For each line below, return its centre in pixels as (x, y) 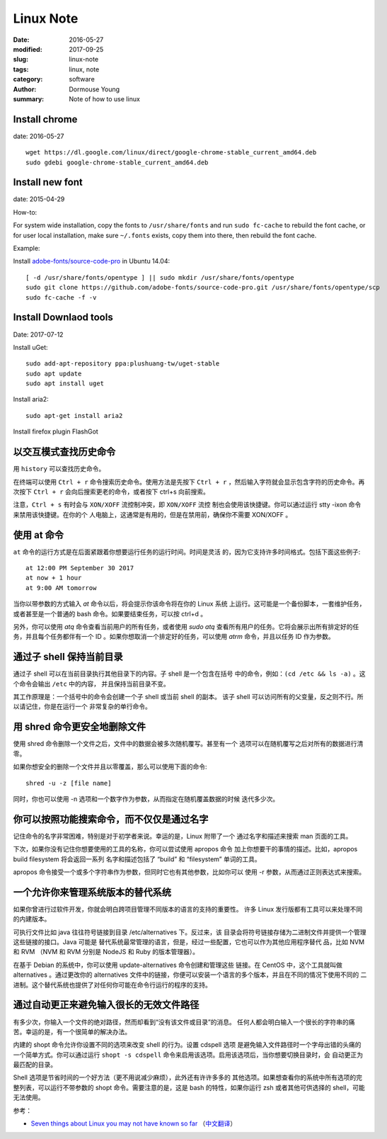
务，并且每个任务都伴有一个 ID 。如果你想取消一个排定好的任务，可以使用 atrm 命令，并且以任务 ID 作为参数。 (174, 637)
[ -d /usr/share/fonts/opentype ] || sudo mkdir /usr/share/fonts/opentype (160, 277)
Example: (27, 249)
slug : (21, 59)
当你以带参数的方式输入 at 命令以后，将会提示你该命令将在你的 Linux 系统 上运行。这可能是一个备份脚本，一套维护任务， (189, 604)
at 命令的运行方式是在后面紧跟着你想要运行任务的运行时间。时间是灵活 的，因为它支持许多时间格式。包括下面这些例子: (187, 552)
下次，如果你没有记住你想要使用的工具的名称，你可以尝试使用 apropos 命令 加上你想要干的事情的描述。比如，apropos (185, 849)
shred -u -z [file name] (69, 783)
